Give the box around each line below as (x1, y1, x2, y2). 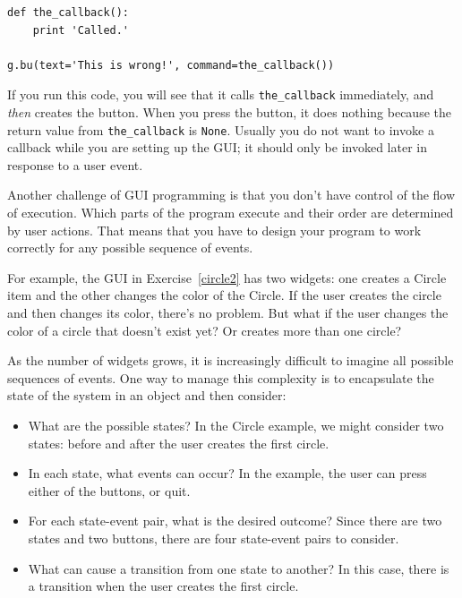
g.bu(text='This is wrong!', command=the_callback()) (7, 58, 335, 72)
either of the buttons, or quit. (28, 481, 191, 500)
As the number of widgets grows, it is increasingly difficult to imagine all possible (7, 351, 454, 370)
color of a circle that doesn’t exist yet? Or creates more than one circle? (7, 320, 402, 339)
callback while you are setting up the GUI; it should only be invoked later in (7, 138, 427, 157)
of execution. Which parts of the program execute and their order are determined (7, 203, 454, 222)
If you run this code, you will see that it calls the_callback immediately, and (7, 85, 434, 104)
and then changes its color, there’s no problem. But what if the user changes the (7, 303, 449, 322)
